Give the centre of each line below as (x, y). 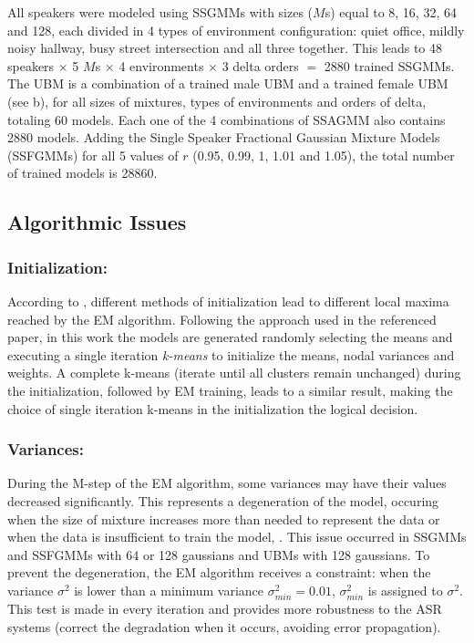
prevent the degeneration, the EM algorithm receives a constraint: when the (219, 572)
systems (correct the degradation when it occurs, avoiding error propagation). (224, 626)
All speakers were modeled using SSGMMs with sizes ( (160, 12)
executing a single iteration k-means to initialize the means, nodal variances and (231, 354)
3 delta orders (260, 65)
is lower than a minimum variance (169, 590)
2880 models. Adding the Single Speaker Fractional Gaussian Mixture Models (224, 137)
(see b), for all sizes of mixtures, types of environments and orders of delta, (217, 101)
